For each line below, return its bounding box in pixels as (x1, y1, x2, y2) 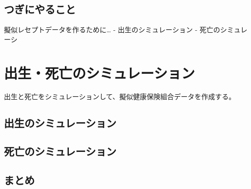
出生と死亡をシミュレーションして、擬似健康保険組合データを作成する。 (4, 91, 236, 101)
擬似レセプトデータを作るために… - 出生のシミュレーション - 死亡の (4, 24, 220, 35)
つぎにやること (4, 1, 76, 17)
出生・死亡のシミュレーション (4, 63, 195, 83)
